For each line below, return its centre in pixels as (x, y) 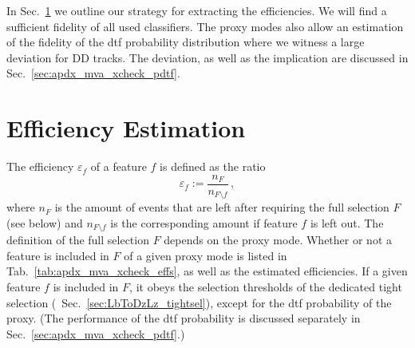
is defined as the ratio (213, 166)
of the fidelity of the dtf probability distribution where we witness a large (186, 42)
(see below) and (45, 222)
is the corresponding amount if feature (204, 222)
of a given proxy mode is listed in (206, 255)
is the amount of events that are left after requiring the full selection (222, 207)
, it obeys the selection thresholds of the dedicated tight (266, 287)
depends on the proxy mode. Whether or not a (278, 240)
